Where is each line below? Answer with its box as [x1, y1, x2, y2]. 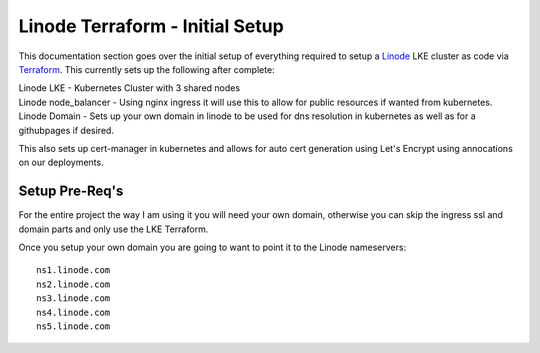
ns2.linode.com [36, 278, 111, 290]
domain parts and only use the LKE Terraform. [18, 223, 209, 235]
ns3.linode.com [36, 293, 111, 304]
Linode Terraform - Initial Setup [18, 15, 284, 37]
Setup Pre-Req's [18, 183, 124, 200]
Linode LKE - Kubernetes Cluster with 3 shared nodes [18, 82, 240, 94]
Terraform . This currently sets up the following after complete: [18, 63, 275, 75]
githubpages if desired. [18, 124, 115, 136]
